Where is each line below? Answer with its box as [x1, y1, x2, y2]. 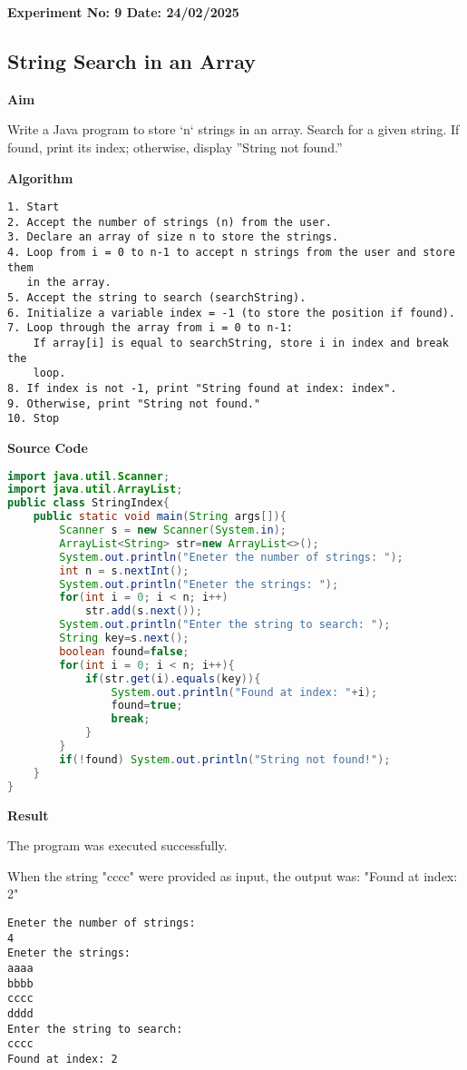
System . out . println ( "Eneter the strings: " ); [59, 577, 339, 591]
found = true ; [111, 699, 183, 712]
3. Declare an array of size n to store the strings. [7, 231, 339, 244]
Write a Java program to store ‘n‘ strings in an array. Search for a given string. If [7, 120, 460, 139]
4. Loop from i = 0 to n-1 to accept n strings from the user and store [7, 246, 455, 260]
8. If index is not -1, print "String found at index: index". [7, 382, 397, 396]
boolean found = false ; [59, 644, 190, 658]
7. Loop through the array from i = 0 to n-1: [7, 321, 293, 335]
